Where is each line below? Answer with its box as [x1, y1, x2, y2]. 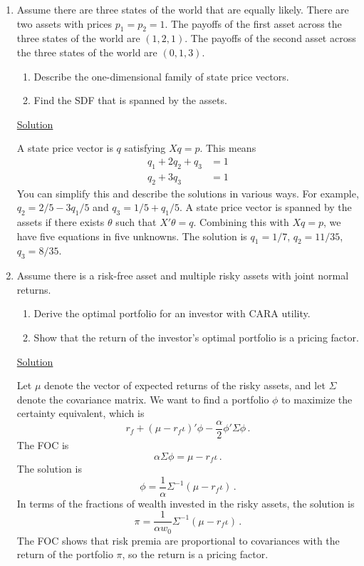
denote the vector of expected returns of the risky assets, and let [43, 378, 326, 393]
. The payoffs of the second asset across [184, 31, 356, 46]
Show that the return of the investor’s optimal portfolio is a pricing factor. [33, 329, 359, 344]
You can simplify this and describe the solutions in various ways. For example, [16, 185, 359, 200]
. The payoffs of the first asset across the [165, 16, 342, 31]
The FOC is [16, 438, 69, 452]
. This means [199, 140, 256, 155]
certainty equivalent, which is [16, 406, 145, 421]
